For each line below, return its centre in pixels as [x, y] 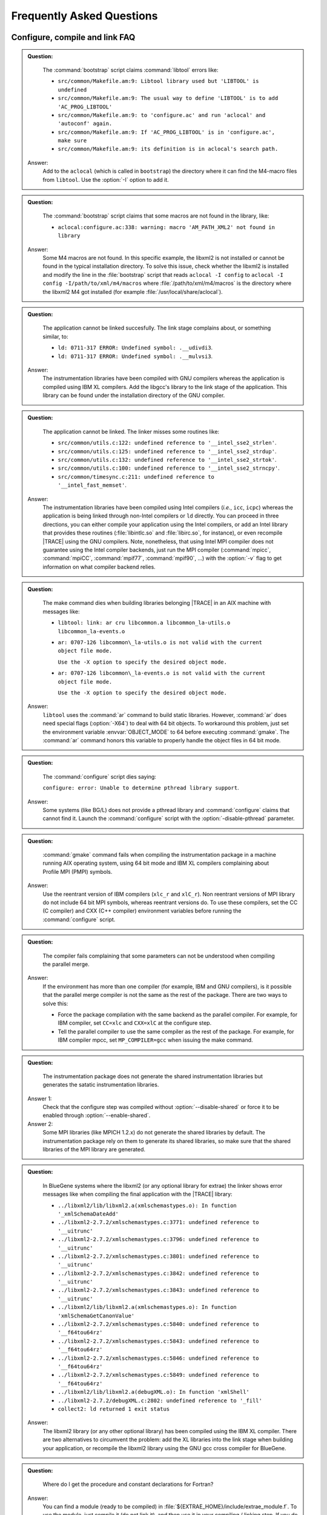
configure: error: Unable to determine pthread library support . [141, 788]
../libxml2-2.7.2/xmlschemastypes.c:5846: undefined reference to [159, 1358]
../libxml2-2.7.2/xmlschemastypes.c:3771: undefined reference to [159, 1222]
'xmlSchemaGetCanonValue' [96, 1316]
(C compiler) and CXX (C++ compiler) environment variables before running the [142, 911]
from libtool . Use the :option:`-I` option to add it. [106, 179]
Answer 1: [40, 1098]
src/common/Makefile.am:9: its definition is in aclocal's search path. [168, 149]
